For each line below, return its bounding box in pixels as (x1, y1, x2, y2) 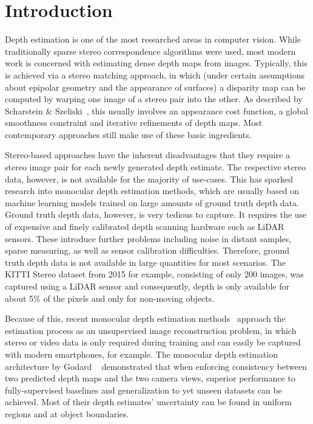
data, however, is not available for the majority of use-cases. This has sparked (5, 172, 294, 185)
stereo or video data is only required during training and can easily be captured (5, 336, 301, 349)
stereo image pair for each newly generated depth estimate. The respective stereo (5, 161, 306, 173)
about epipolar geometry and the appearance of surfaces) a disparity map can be (5, 80, 306, 93)
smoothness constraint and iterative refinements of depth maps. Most (5, 116, 263, 129)
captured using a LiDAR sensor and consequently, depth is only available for (5, 280, 289, 292)
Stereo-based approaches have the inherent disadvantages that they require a (5, 148, 290, 161)
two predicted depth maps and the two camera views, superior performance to (5, 372, 295, 384)
